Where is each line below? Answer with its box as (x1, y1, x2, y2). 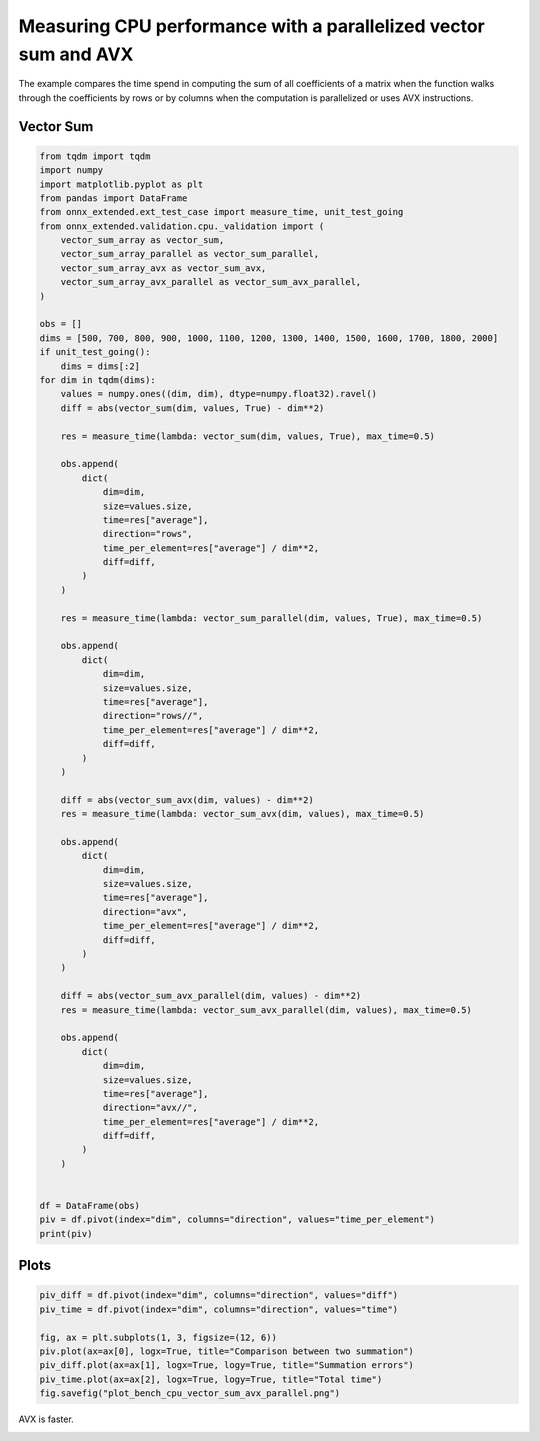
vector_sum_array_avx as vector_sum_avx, (60, 262, 267, 274)
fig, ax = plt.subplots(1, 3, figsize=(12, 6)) (39, 1331, 277, 1343)
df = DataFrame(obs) (39, 1200, 140, 1212)
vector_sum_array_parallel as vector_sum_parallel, (60, 248, 320, 260)
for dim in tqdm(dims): (39, 374, 157, 385)
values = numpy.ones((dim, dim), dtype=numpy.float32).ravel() (60, 388, 378, 400)
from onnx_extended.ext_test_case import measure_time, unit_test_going (39, 206, 404, 218)
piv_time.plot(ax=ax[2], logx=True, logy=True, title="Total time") (39, 1373, 383, 1385)
